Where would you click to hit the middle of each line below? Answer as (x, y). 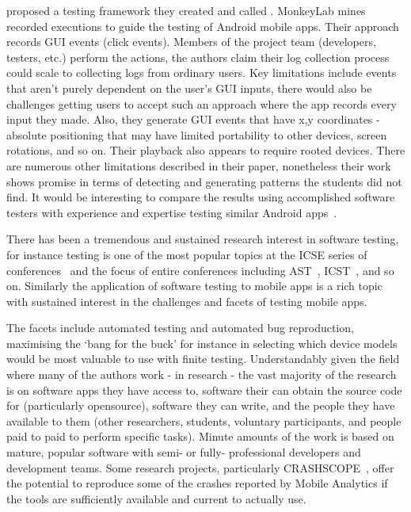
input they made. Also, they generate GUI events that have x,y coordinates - (193, 119)
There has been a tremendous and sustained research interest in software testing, (203, 239)
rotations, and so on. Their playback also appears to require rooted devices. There (206, 150)
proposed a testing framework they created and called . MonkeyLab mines (186, 10)
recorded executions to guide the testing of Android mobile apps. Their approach (203, 26)
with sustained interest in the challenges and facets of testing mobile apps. (187, 301)
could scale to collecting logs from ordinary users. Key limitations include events (202, 73)
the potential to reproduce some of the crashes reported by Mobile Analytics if (197, 483)
